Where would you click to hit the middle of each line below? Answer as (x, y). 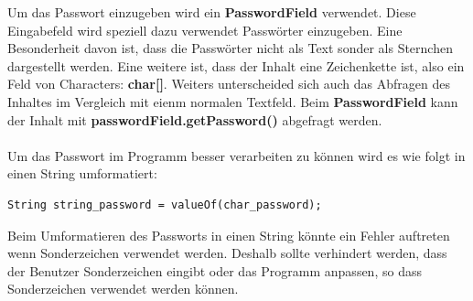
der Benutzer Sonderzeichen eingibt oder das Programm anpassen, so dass (215, 270)
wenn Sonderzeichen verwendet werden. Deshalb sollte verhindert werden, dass (227, 253)
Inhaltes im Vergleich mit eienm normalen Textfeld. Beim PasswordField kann (233, 101)
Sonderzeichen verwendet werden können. (123, 289)
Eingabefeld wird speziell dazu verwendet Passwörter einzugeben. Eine (205, 30)
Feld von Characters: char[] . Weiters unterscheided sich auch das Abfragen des (229, 84)
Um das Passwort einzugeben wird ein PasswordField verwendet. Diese (212, 12)
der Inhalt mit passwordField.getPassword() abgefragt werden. (195, 119)
